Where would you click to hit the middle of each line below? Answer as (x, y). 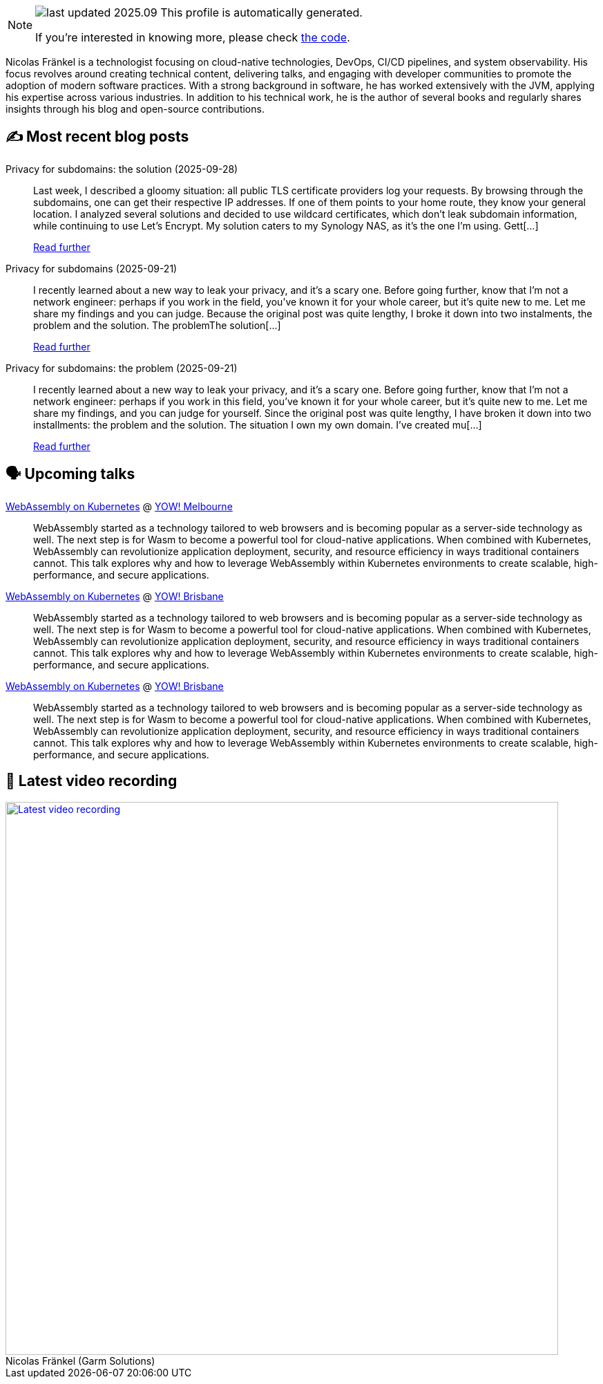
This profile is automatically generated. (261, 12)
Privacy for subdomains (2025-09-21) (92, 268)
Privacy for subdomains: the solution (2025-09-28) (122, 169)
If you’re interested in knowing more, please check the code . (193, 37)
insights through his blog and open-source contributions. (135, 109)
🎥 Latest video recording (92, 781)
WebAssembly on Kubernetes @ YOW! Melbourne (119, 506)
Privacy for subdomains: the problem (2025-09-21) (122, 368)
